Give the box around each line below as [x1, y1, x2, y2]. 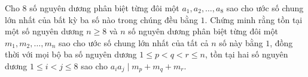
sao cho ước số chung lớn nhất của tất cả [59, 36, 209, 49]
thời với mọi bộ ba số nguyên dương [5, 48, 137, 60]
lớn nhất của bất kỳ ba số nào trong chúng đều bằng [5, 13, 198, 25]
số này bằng [219, 36, 263, 49]
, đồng [270, 36, 293, 49]
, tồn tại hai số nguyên [205, 48, 288, 60]
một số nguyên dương [5, 25, 84, 37]
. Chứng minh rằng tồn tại [205, 13, 303, 25]
